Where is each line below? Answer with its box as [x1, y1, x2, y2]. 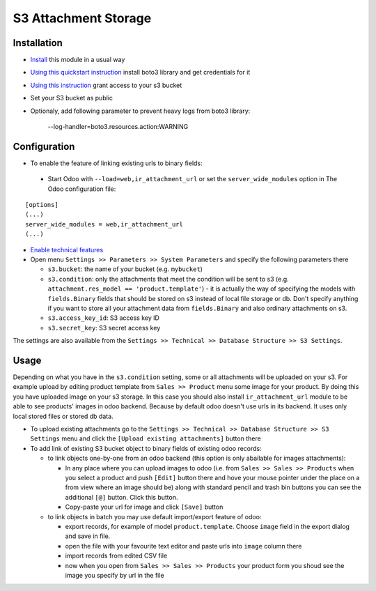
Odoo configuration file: [47, 185, 116, 193]
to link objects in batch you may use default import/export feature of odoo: [47, 512, 262, 521]
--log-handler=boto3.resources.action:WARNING [47, 123, 189, 131]
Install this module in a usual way [30, 56, 125, 64]
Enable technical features [30, 245, 104, 254]
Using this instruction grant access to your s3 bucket [30, 81, 182, 89]
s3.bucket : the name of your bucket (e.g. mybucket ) [47, 265, 203, 273]
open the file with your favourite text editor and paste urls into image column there [65, 542, 302, 550]
